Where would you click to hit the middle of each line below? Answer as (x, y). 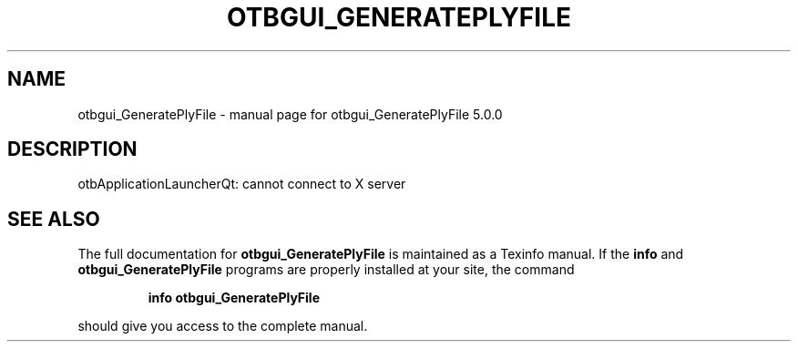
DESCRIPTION (72, 149)
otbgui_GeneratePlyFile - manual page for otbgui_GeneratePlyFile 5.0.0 (290, 114)
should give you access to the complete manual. (223, 326)
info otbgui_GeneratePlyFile (234, 298)
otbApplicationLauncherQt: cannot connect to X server (242, 184)
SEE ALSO (54, 219)
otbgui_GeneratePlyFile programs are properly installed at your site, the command (326, 270)
